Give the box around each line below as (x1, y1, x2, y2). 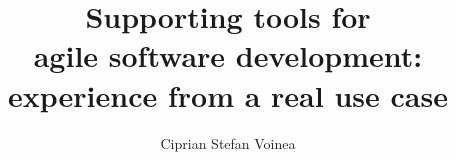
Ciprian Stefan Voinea (160, 132, 296, 153)
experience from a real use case (8, 74, 448, 115)
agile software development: (33, 35, 423, 76)
